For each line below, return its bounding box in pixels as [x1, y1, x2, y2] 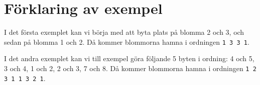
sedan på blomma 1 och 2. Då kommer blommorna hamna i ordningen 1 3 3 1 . [4, 36, 249, 47]
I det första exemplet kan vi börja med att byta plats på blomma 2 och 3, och [4, 27, 244, 37]
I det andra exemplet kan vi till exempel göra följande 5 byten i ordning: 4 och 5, [4, 53, 254, 64]
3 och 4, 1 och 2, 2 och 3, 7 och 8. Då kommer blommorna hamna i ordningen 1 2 [4, 63, 256, 73]
